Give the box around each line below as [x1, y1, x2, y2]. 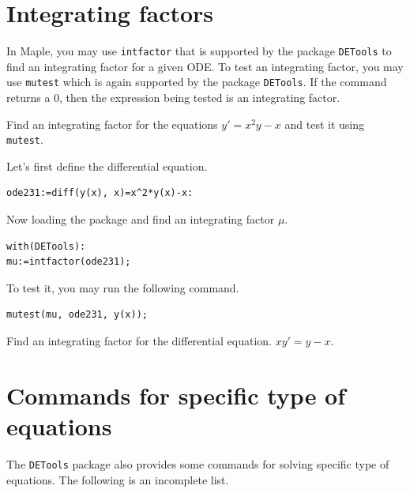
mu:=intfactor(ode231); [6, 256, 131, 268]
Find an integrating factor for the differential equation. [6, 333, 273, 349]
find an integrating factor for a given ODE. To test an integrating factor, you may [6, 58, 404, 74]
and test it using [284, 115, 365, 132]
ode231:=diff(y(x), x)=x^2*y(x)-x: [6, 187, 194, 199]
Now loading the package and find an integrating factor [6, 211, 275, 228]
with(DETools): [6, 240, 86, 252]
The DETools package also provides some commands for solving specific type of [6, 455, 389, 472]
